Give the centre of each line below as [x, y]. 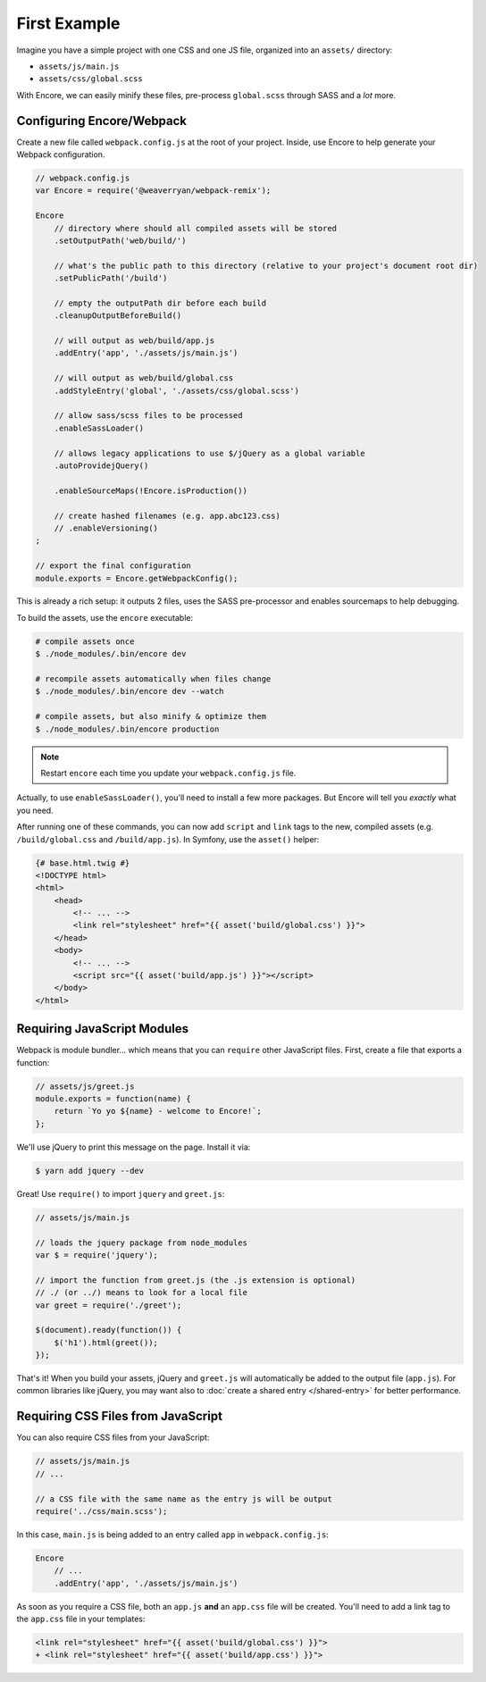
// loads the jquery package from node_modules [141, 1243]
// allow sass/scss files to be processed [148, 416]
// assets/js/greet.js [85, 1086]
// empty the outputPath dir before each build [160, 303]
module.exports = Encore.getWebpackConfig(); [137, 578]
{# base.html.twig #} [83, 863]
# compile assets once [85, 641]
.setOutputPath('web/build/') [120, 240]
